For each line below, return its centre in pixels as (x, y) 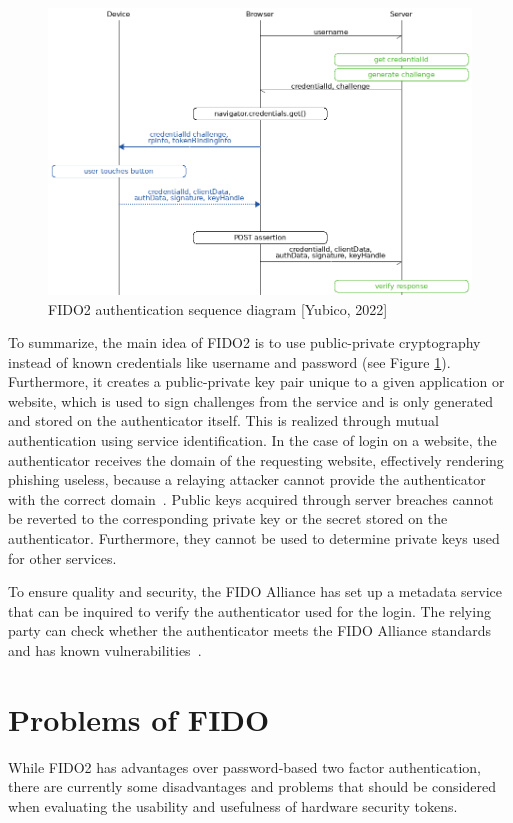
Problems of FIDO (139, 718)
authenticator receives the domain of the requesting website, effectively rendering (256, 459)
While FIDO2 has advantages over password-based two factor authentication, (244, 766)
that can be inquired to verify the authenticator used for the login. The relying (249, 610)
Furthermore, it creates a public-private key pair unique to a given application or (256, 381)
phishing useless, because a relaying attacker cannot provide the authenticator (247, 479)
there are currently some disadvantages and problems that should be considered (252, 786)
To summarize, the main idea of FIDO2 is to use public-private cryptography (244, 342)
